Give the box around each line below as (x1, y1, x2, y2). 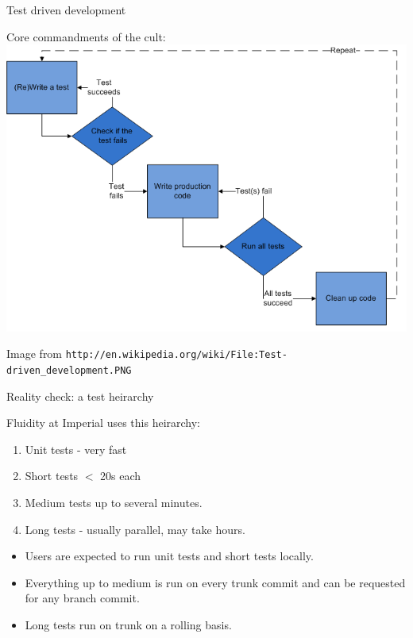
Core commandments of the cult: (6, 28, 166, 44)
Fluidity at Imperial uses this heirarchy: (6, 414, 201, 431)
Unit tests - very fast (25, 440, 127, 457)
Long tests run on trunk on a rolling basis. (25, 617, 232, 633)
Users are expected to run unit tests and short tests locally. (25, 548, 314, 564)
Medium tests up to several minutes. (25, 494, 203, 511)
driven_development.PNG (6, 365, 132, 377)
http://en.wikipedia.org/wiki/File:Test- (65, 349, 288, 361)
